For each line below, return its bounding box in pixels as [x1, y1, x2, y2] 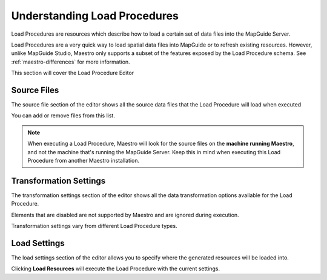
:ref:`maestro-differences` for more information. [11, 58, 130, 65]
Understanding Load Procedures [11, 9, 179, 22]
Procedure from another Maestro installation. [27, 157, 139, 164]
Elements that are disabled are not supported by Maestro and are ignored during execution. [11, 211, 239, 218]
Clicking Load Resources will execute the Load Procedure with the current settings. [11, 265, 220, 272]
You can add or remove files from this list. [11, 112, 115, 119]
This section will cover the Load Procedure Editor [11, 70, 134, 77]
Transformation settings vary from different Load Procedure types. [11, 223, 178, 230]
